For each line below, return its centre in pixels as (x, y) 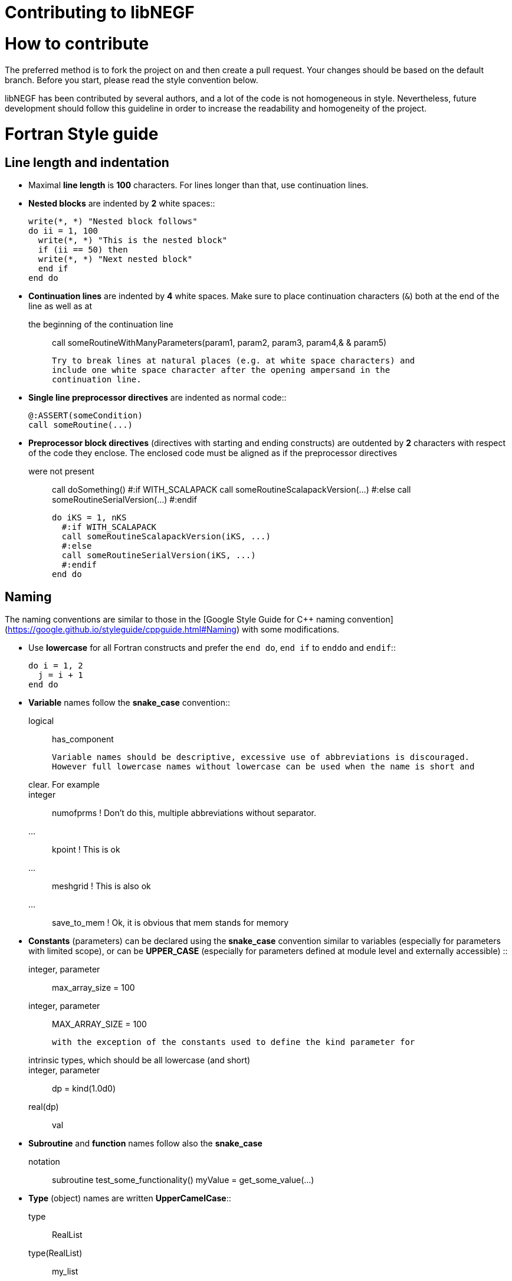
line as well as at (60, 306)
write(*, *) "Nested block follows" (113, 222)
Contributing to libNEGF (100, 12)
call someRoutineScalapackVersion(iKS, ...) (166, 537)
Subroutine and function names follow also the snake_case (145, 1144)
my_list (65, 1272)
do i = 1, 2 (56, 666)
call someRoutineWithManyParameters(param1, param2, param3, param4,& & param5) (219, 343)
